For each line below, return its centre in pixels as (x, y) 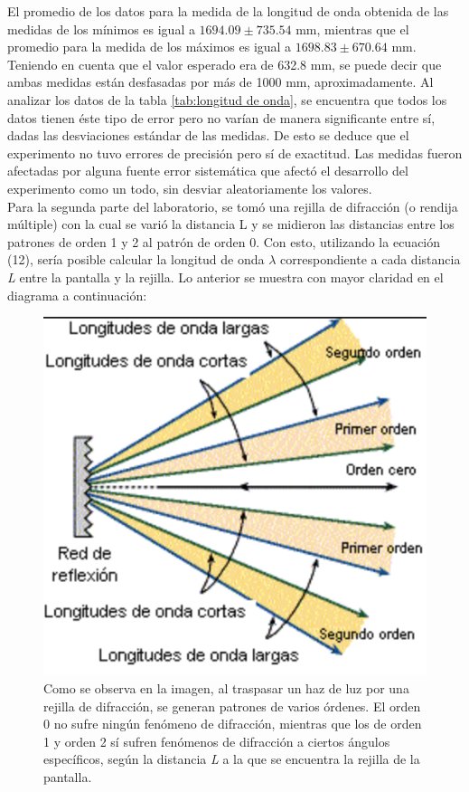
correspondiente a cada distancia (371, 259)
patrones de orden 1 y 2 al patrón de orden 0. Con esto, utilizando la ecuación (224, 241)
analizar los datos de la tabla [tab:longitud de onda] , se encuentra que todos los (227, 99)
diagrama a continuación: (77, 295)
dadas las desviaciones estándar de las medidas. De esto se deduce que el (208, 135)
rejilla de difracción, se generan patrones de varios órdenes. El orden (232, 706)
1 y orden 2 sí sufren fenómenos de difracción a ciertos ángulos (217, 741)
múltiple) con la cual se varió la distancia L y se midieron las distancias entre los (231, 224)
